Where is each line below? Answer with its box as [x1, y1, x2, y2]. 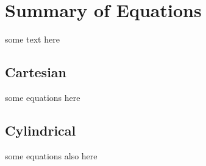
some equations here [5, 91, 80, 103]
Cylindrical [5, 120, 76, 139]
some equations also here [5, 149, 98, 162]
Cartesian [5, 63, 66, 81]
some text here [5, 33, 60, 46]
